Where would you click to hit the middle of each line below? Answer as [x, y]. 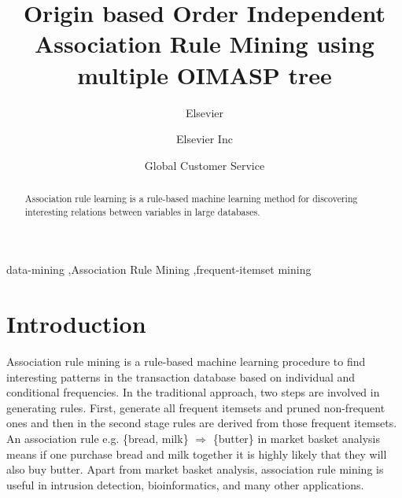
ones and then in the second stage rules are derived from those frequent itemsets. [202, 423]
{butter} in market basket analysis [296, 439]
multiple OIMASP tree [205, 74]
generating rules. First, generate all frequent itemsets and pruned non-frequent [196, 407]
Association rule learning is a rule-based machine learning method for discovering [191, 199]
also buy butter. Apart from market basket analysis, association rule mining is [195, 469]
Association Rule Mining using [205, 44]
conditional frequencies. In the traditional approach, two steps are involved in [193, 392]
